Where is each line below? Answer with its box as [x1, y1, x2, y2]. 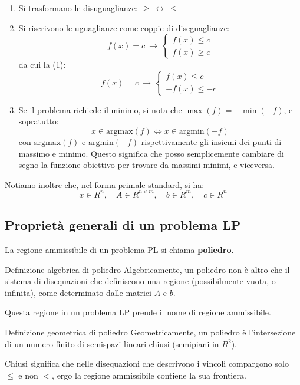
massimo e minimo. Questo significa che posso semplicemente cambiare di [18, 147, 284, 159]
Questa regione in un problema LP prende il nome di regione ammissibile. [5, 306, 271, 318]
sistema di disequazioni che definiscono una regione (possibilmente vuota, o [5, 275, 276, 287]
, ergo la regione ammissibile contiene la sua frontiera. [52, 368, 246, 381]
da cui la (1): [18, 58, 66, 71]
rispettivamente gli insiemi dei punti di [141, 135, 282, 147]
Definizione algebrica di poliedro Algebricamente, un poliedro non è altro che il [5, 263, 290, 275]
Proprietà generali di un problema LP [5, 216, 241, 234]
